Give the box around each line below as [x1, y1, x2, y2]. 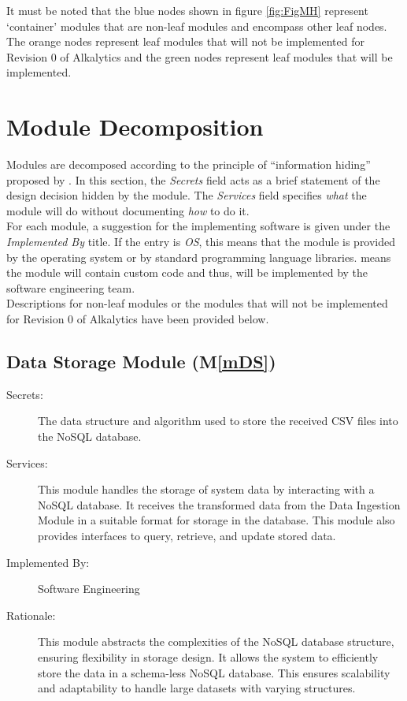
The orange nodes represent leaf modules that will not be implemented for [6, 33, 364, 50]
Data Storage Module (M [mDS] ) [6, 349, 276, 374]
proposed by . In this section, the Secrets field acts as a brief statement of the [6, 171, 380, 188]
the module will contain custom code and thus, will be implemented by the [6, 264, 368, 281]
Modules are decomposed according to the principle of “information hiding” [6, 156, 371, 173]
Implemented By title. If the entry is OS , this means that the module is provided [6, 233, 396, 250]
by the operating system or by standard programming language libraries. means [6, 248, 391, 265]
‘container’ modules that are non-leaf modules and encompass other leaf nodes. [6, 17, 387, 34]
